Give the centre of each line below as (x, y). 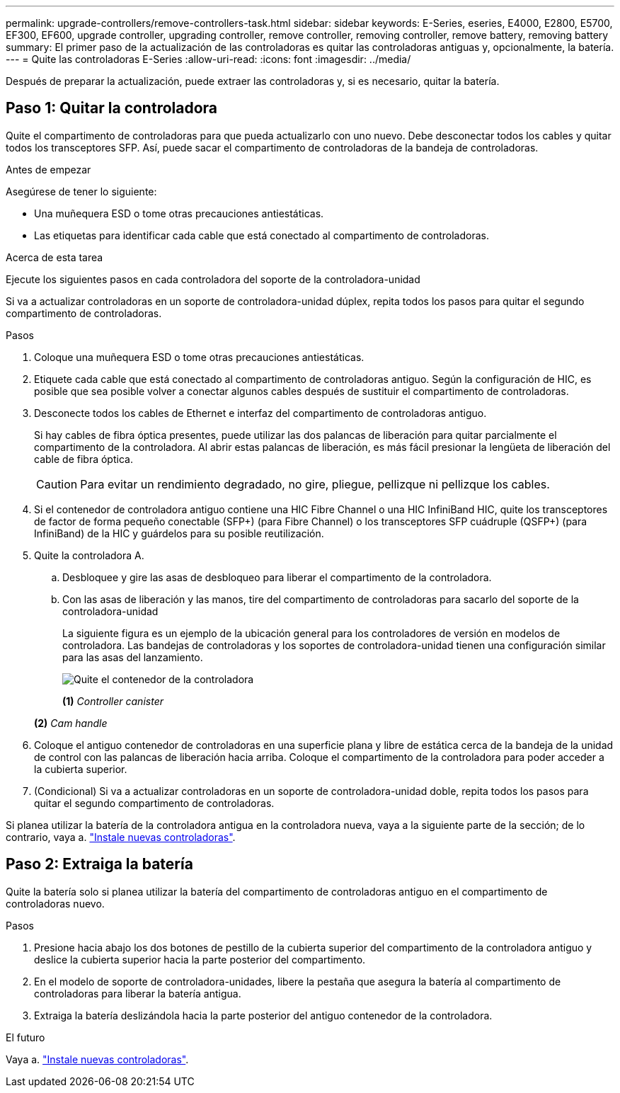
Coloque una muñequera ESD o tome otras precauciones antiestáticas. (199, 357)
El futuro (25, 1037)
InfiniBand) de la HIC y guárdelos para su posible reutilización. (179, 533)
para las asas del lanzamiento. (133, 657)
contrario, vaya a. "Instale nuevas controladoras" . (121, 837)
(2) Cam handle (71, 723)
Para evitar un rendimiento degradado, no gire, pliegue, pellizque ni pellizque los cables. (315, 484)
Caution (57, 484)
